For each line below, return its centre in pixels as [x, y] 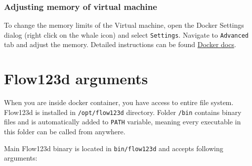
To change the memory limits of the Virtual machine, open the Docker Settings [124, 25]
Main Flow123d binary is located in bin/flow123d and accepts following [114, 148]
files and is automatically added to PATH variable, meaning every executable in [123, 122]
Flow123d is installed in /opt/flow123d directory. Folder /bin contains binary [123, 112]
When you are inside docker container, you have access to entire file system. [119, 102]
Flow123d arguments [76, 79]
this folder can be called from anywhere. [65, 132]
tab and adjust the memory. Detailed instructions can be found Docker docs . [120, 44]
